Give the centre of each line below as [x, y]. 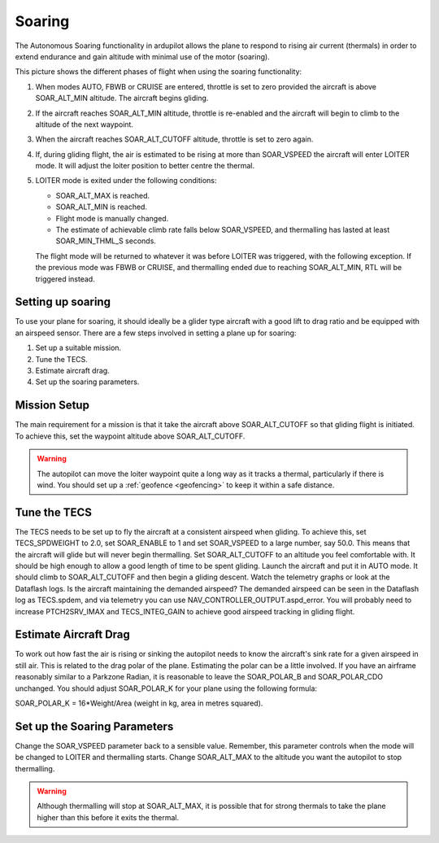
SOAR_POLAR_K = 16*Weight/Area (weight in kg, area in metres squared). [139, 703]
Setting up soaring [63, 302]
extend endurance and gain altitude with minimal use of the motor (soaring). [142, 56]
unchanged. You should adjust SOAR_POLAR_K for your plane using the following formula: [166, 688]
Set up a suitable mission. [78, 348]
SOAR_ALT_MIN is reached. [102, 207]
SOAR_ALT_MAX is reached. [103, 195]
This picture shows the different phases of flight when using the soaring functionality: [159, 72]
